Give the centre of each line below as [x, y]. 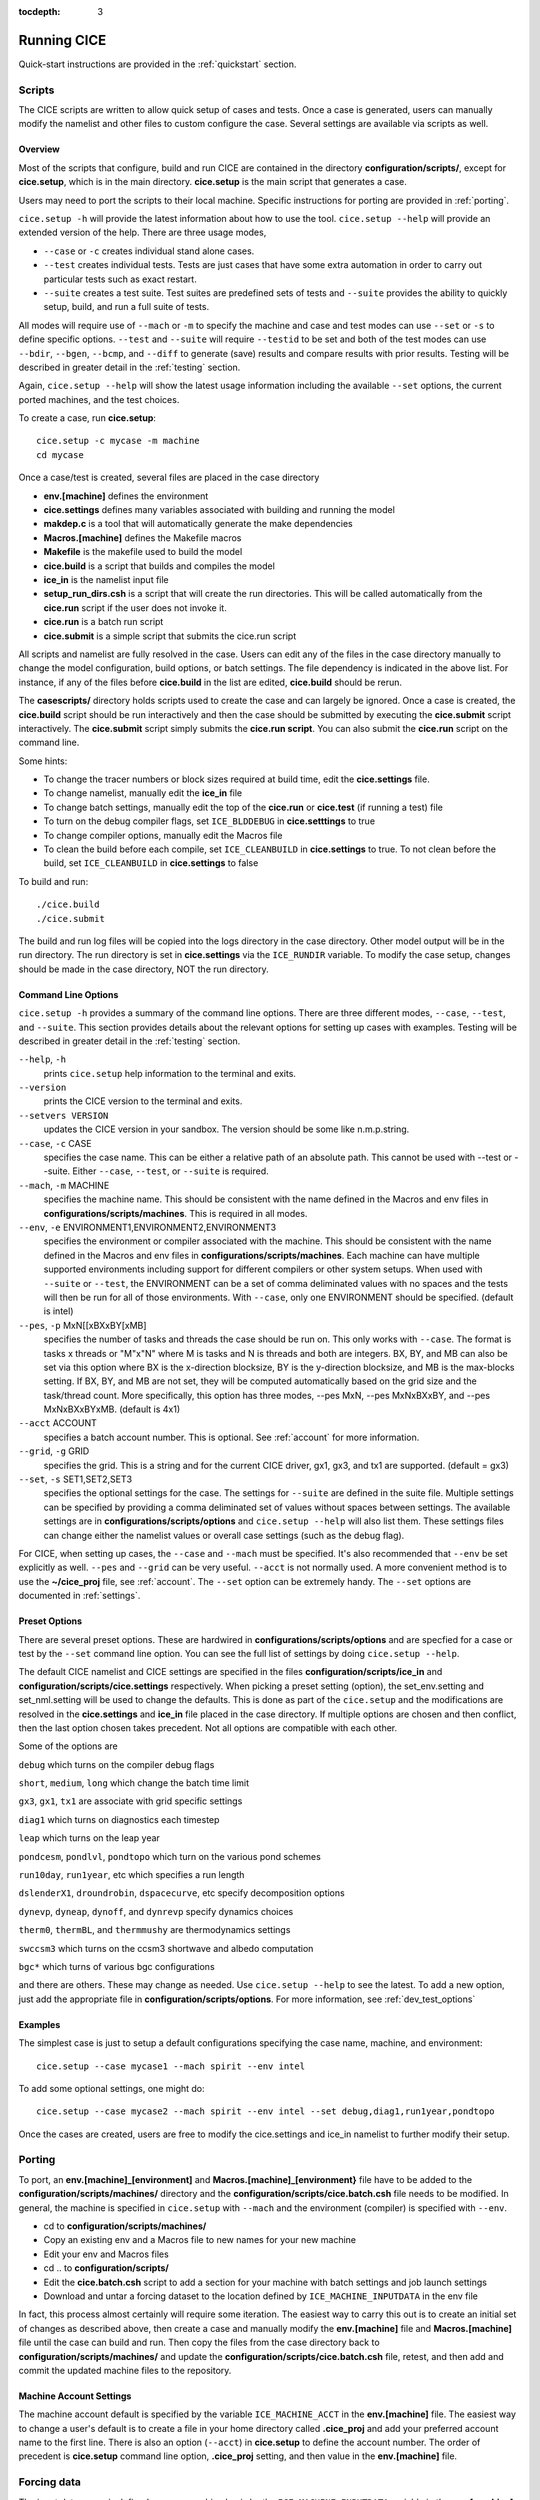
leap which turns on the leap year [89, 1838]
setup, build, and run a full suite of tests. [126, 307]
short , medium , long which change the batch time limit [134, 1783]
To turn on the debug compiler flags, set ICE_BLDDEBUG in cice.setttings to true [209, 821]
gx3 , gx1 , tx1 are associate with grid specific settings [130, 1801]
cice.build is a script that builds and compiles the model [159, 566]
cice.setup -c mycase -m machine [118, 441]
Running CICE [62, 40]
